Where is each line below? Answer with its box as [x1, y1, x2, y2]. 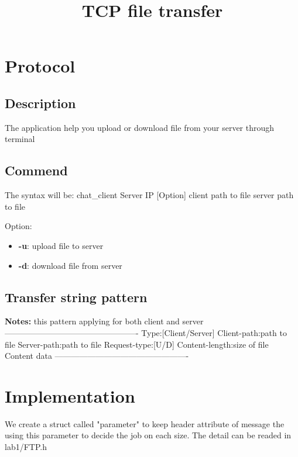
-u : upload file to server [18, 239, 104, 251]
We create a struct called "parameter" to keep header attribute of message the [5, 417, 285, 430]
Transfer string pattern [5, 288, 148, 306]
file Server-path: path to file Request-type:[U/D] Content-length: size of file [5, 338, 269, 350]
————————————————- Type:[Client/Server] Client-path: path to [5, 326, 287, 338]
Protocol [5, 54, 76, 78]
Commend [5, 161, 68, 179]
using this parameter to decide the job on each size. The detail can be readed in [5, 429, 292, 441]
